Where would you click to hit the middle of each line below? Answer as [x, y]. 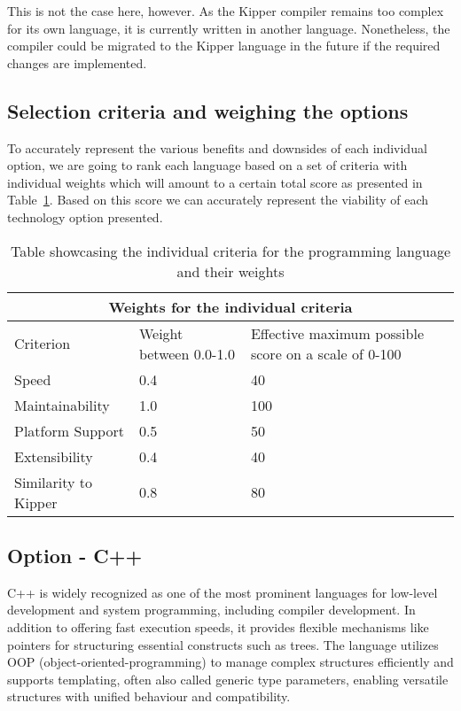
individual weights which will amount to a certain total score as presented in [215, 182]
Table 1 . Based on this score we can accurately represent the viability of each [218, 200]
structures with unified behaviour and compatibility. [149, 696]
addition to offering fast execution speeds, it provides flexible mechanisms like [218, 626]
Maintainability [62, 405]
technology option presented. [85, 216]
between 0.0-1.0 [187, 353]
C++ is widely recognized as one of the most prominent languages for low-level [223, 592]
